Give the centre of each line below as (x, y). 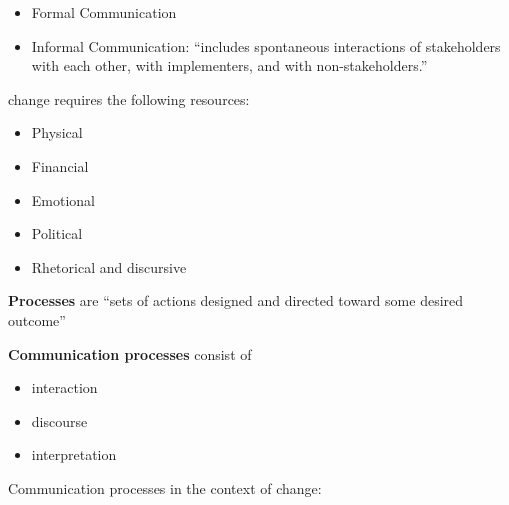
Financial (60, 165)
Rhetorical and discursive (109, 266)
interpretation (74, 454)
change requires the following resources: (129, 98)
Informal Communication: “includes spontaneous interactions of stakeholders (266, 45)
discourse (59, 420)
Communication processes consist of (130, 353)
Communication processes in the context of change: (165, 487)
